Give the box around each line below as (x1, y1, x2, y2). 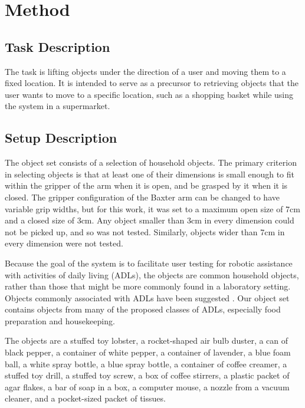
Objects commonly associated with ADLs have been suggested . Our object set (5, 291, 290, 304)
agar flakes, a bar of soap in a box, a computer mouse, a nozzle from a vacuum (5, 380, 290, 393)
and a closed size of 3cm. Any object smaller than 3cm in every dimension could (5, 214, 294, 226)
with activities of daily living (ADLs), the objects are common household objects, (5, 268, 299, 281)
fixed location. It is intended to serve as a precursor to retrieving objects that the (5, 77, 299, 89)
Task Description (5, 37, 110, 55)
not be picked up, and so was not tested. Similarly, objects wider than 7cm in (5, 225, 285, 238)
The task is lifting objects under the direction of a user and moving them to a (5, 65, 286, 77)
